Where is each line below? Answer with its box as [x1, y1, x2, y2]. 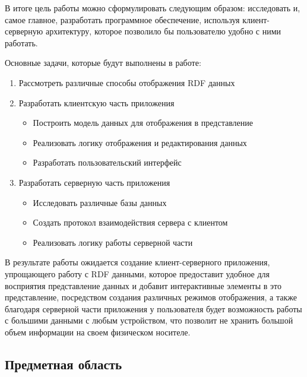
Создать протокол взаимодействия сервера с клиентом [33, 216, 228, 229]
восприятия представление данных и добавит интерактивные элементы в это [5, 279, 282, 292]
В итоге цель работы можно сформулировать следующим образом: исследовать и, [5, 2, 300, 14]
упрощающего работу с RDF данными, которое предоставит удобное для [5, 267, 270, 280]
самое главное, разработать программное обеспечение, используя [5, 13, 240, 26]
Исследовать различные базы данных [33, 196, 167, 208]
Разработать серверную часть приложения [18, 176, 170, 188]
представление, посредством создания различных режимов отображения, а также [5, 291, 297, 303]
